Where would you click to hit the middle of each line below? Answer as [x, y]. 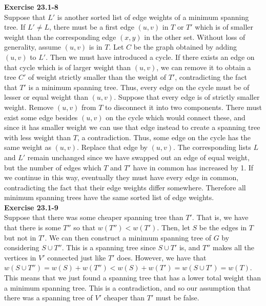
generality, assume [33, 47]
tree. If [15, 27]
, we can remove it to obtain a [204, 67]
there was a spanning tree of [48, 298]
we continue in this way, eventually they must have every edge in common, [121, 177]
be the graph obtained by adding [185, 47]
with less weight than [38, 137]
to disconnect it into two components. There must [183, 107]
